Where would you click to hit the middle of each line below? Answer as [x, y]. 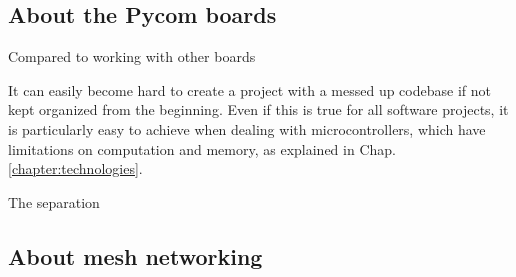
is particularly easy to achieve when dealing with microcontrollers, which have [247, 128]
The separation [54, 201]
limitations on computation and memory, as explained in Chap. [202, 148]
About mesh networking [135, 255]
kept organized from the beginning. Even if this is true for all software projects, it [258, 109]
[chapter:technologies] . [75, 168]
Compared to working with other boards [132, 56]
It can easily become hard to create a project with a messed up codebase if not [249, 89]
